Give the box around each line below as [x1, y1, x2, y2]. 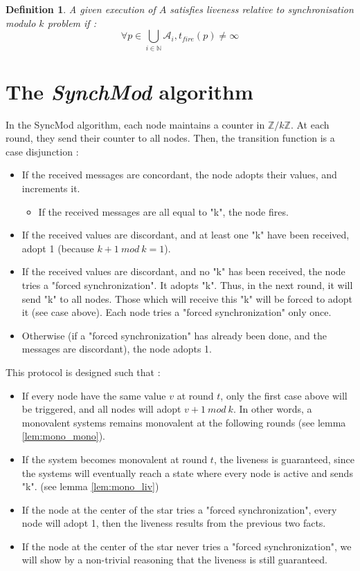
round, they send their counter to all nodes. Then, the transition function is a [6, 131, 335, 145]
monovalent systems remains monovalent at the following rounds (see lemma [21, 415, 346, 429]
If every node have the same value [21, 388, 166, 402]
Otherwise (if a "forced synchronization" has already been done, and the [21, 328, 327, 342]
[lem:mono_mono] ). [21, 429, 105, 443]
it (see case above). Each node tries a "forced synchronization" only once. [21, 305, 332, 319]
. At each [290, 117, 330, 131]
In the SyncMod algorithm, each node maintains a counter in [6, 117, 265, 131]
